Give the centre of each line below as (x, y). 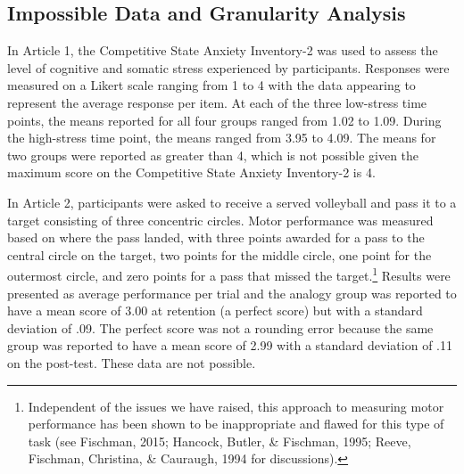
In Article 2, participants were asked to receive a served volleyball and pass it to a (232, 202)
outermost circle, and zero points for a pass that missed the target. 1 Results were (229, 274)
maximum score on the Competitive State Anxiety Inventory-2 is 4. (191, 172)
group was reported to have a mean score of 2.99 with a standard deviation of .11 (230, 345)
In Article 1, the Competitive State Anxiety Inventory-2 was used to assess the (223, 50)
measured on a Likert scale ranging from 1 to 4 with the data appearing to (211, 85)
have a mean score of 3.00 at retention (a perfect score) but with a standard (215, 311)
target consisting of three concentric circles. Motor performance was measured (220, 220)
